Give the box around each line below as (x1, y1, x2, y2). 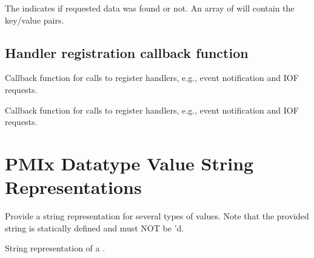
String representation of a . (5, 242, 105, 254)
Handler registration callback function (5, 43, 249, 62)
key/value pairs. (5, 13, 64, 26)
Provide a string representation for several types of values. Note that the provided (5, 210, 309, 222)
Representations (5, 175, 142, 199)
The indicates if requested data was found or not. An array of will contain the (5, 2, 295, 14)
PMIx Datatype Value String (5, 150, 254, 175)
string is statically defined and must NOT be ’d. (5, 221, 184, 234)
